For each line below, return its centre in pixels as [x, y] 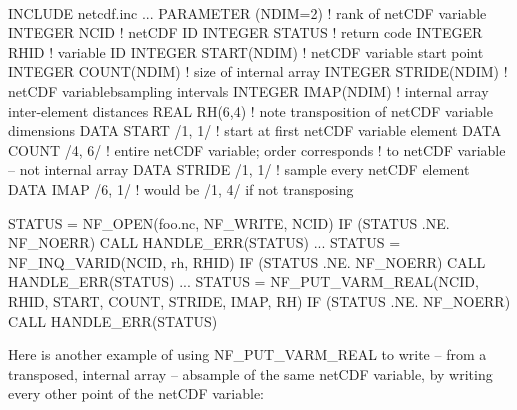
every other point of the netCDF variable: [136, 393]
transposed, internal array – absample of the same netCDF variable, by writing [250, 373]
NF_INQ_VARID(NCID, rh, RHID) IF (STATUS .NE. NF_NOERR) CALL [247, 261]
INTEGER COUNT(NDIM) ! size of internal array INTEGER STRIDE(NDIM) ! [258, 71]
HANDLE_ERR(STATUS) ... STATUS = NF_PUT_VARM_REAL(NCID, [243, 281]
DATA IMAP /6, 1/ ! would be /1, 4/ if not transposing [181, 188]
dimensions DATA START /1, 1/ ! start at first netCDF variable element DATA [255, 130]
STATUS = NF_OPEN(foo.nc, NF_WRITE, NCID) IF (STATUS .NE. [229, 222]
